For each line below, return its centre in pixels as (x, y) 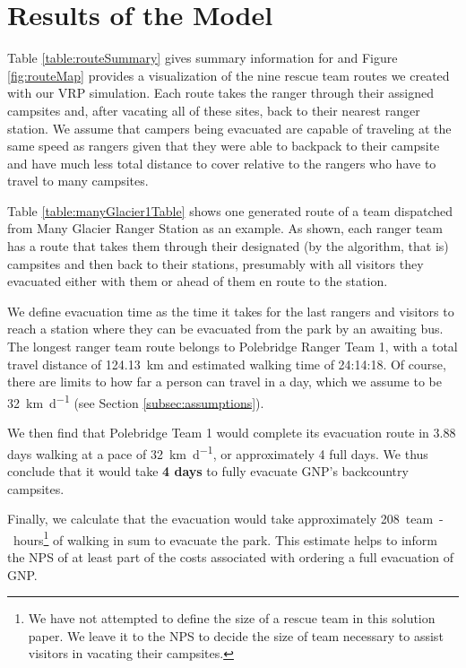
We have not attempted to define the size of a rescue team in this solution (232, 618)
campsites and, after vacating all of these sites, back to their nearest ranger (214, 110)
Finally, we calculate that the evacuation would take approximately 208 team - (225, 519)
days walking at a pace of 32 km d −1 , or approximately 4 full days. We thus (218, 452)
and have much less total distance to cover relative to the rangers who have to (222, 163)
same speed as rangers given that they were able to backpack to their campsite (224, 146)
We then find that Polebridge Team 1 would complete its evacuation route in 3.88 (232, 433)
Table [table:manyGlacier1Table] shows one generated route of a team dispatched (230, 210)
